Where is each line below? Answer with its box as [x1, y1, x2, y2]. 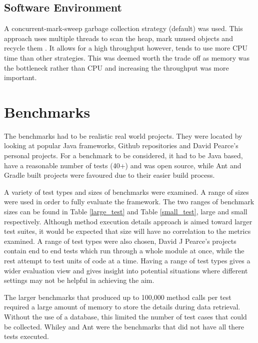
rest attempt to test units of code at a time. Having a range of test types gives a [4, 255, 250, 266]
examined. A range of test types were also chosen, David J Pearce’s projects [4, 235, 236, 246]
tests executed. [4, 331, 49, 341]
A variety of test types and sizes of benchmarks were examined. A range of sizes [4, 186, 249, 197]
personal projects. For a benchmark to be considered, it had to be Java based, [4, 150, 243, 161]
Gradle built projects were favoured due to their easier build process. [4, 170, 215, 180]
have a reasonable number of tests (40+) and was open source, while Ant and [4, 160, 241, 170]
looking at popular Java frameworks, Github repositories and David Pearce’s [4, 140, 238, 151]
